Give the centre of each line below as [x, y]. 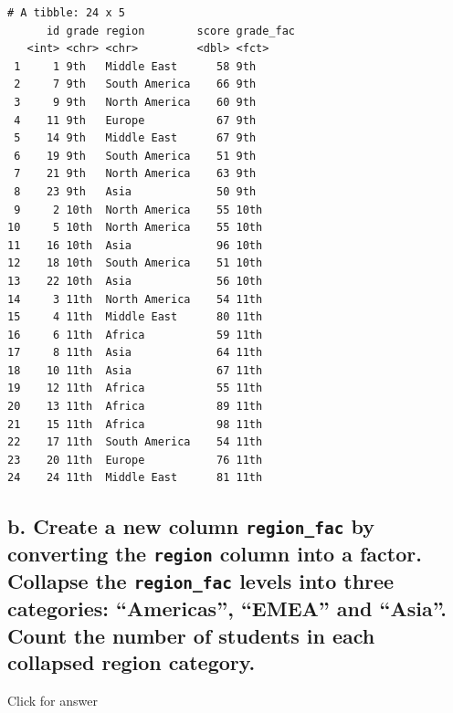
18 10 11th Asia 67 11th [135, 370]
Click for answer [53, 700]
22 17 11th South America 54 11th [135, 442]
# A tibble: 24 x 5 [66, 13]
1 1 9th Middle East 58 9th [135, 66]
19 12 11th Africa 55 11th [135, 388]
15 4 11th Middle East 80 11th [135, 317]
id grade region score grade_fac [170, 31]
